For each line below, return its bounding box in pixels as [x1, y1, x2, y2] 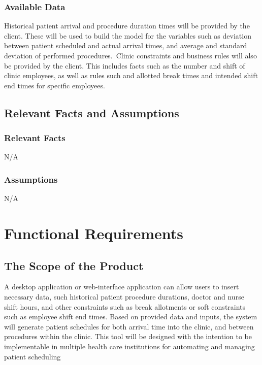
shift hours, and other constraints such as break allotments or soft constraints [4, 301, 246, 312]
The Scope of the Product [4, 257, 144, 273]
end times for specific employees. [4, 80, 105, 90]
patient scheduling [4, 351, 61, 361]
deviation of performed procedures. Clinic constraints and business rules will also [4, 50, 257, 60]
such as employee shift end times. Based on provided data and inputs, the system [4, 311, 257, 322]
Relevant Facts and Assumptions [4, 105, 179, 120]
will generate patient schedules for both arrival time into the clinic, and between [4, 321, 254, 331]
